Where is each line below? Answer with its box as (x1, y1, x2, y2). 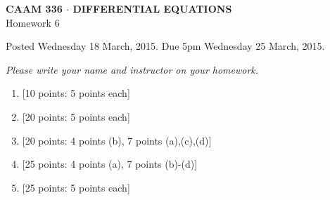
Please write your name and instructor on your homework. (6, 62, 259, 76)
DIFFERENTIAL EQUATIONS (72, 1, 232, 15)
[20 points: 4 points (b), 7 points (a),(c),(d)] (22, 133, 212, 147)
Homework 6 (6, 15, 60, 29)
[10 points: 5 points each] (22, 86, 130, 100)
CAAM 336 (6, 1, 63, 15)
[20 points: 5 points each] (22, 109, 130, 124)
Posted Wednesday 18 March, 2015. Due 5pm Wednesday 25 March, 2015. (6, 39, 325, 53)
